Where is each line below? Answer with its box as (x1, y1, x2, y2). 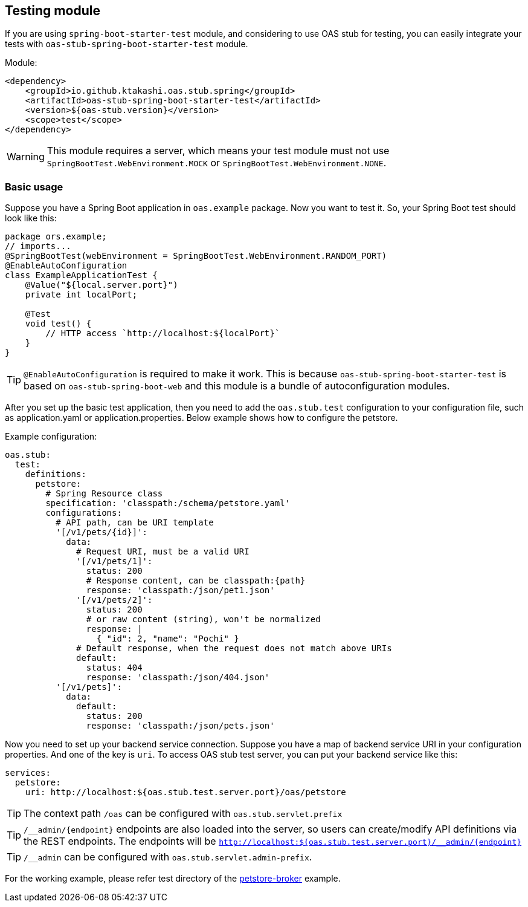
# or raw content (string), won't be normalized (86, 614, 321, 625)
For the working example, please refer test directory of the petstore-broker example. (5, 873, 341, 884)
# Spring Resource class (45, 489, 163, 499)
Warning (7, 151, 45, 163)
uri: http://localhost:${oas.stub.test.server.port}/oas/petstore (25, 787, 346, 798)
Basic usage (5, 180, 63, 193)
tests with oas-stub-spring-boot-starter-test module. (5, 39, 248, 50)
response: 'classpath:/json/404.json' (86, 672, 270, 683)
